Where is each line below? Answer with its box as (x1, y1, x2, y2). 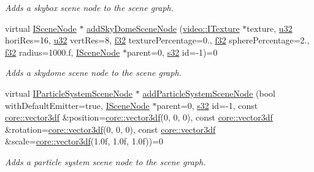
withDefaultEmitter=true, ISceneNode (5, 99, 150, 111)
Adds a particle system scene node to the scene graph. (5, 155, 206, 168)
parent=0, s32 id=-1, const (156, 99, 258, 111)
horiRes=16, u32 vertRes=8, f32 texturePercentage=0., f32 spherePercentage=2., (5, 34, 310, 47)
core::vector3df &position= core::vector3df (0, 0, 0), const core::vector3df (5, 111, 273, 124)
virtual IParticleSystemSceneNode (5, 86, 133, 99)
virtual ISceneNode (5, 21, 77, 34)
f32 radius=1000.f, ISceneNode (5, 45, 120, 58)
